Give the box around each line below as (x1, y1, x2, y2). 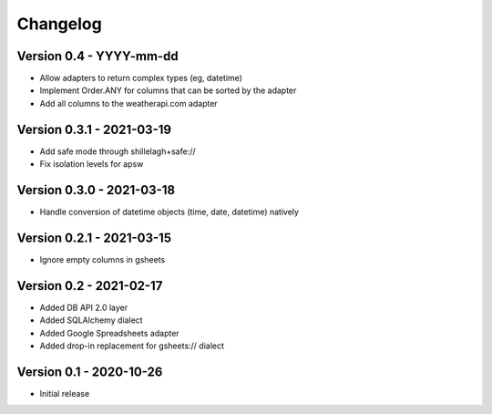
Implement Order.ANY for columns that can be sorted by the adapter (39, 85, 297, 96)
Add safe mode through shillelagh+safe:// (39, 146, 196, 157)
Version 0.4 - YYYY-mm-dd (16, 48, 179, 64)
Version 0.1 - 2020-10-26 (16, 364, 163, 379)
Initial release (39, 388, 90, 398)
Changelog (16, 14, 102, 34)
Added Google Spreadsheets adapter (39, 327, 179, 338)
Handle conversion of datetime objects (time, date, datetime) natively (39, 206, 300, 218)
